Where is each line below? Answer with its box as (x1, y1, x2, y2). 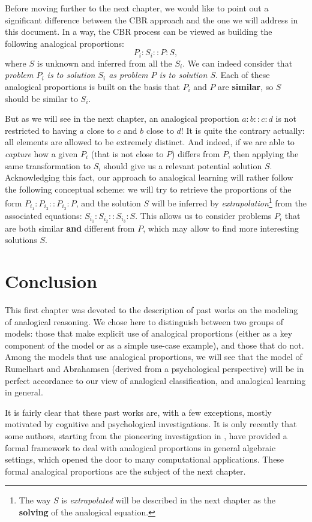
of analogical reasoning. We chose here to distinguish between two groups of (5, 315, 284, 328)
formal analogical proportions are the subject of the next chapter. (5, 464, 246, 477)
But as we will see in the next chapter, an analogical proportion (5, 112, 239, 125)
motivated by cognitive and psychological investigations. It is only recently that (5, 418, 297, 430)
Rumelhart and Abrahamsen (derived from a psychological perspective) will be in (5, 362, 304, 375)
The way (19, 494, 51, 506)
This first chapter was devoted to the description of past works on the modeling (5, 304, 298, 316)
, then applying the (228, 147, 299, 160)
